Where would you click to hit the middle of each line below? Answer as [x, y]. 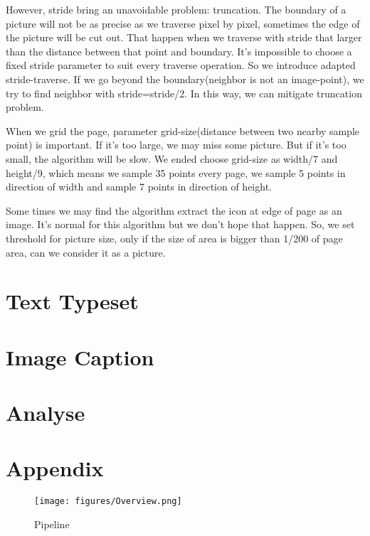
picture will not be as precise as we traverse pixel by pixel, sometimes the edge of [183, 23]
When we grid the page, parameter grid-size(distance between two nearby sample [183, 130]
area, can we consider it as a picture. [86, 252]
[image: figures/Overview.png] [108, 502]
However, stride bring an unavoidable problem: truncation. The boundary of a [176, 9]
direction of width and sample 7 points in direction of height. [139, 187]
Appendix [55, 468]
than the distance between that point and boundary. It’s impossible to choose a [179, 51]
